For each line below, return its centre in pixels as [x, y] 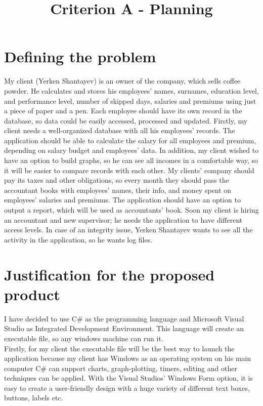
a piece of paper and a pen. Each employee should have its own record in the [123, 111]
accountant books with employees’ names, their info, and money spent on [118, 190]
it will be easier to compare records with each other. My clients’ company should [129, 170]
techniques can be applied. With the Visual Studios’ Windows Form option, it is [128, 378]
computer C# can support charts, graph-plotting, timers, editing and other [121, 368]
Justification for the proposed [109, 274]
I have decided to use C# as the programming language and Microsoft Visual [124, 318]
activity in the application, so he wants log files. [78, 239]
